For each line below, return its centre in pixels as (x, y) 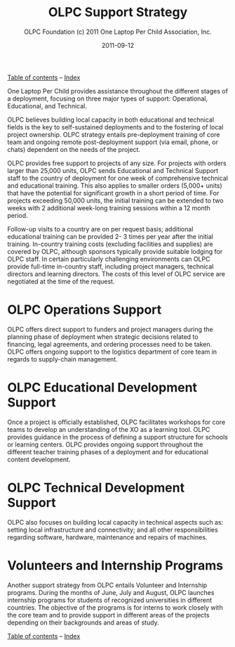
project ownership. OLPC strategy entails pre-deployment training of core (114, 134)
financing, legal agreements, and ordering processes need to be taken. (110, 344)
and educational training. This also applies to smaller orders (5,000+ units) (115, 185)
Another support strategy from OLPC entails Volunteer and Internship (107, 585)
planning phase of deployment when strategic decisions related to (103, 337)
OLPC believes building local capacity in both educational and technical (111, 120)
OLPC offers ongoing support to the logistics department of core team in (112, 352)
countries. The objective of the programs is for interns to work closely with (115, 607)
